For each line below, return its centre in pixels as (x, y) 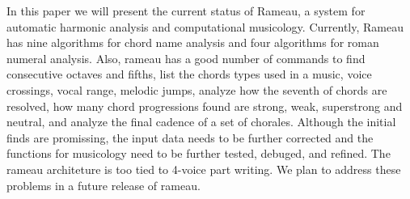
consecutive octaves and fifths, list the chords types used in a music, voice (189, 74)
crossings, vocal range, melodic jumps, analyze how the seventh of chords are (197, 89)
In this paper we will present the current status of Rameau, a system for (186, 11)
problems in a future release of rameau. (104, 185)
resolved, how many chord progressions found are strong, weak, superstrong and (205, 106)
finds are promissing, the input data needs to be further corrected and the (190, 137)
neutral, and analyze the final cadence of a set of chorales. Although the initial (201, 122)
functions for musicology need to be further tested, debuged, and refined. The (199, 153)
